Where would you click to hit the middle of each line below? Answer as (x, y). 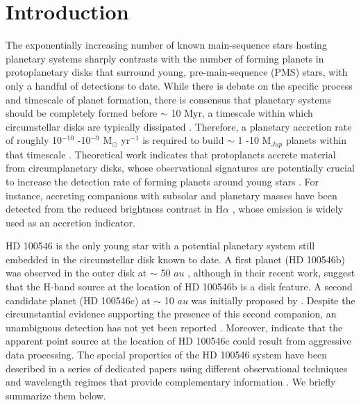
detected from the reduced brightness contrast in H (115, 209)
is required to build (183, 140)
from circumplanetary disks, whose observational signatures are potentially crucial (180, 168)
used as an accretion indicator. (70, 222)
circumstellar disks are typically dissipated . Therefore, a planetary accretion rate (179, 126)
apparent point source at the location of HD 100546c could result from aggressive (178, 341)
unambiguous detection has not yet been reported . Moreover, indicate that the (174, 327)
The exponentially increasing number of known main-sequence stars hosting (166, 45)
